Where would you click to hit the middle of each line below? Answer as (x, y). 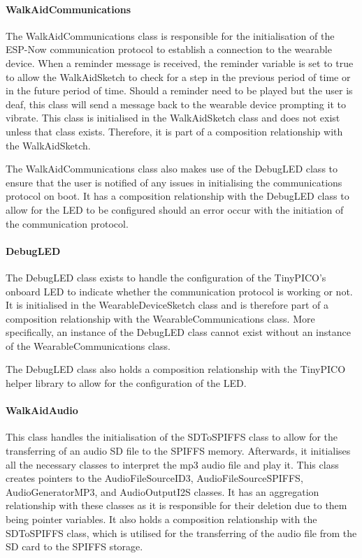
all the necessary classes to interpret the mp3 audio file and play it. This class (172, 464)
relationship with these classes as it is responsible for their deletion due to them (176, 505)
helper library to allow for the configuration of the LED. (126, 383)
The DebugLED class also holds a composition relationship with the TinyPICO (176, 369)
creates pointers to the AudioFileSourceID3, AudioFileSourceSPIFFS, (154, 478)
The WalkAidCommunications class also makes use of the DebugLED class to (172, 169)
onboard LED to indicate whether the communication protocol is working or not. (179, 291)
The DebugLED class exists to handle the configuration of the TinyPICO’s (166, 277)
